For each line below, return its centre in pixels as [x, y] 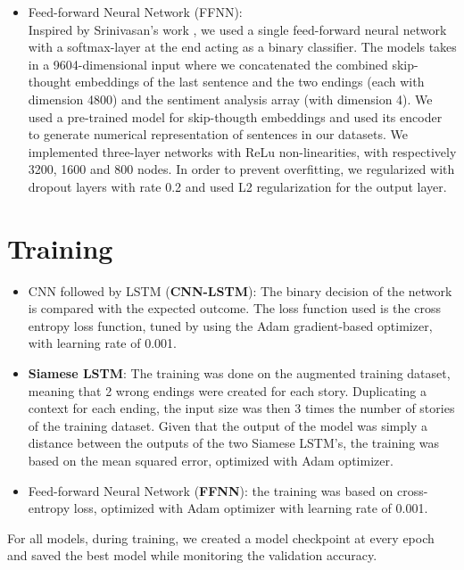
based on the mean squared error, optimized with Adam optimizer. [211, 460]
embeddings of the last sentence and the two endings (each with [250, 82]
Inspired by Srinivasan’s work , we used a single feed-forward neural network [237, 29]
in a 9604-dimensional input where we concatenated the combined [208, 64]
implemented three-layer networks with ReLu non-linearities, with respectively [242, 151]
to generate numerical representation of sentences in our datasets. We [218, 134]
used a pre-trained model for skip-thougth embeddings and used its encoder [235, 116]
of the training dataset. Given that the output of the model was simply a [228, 425]
